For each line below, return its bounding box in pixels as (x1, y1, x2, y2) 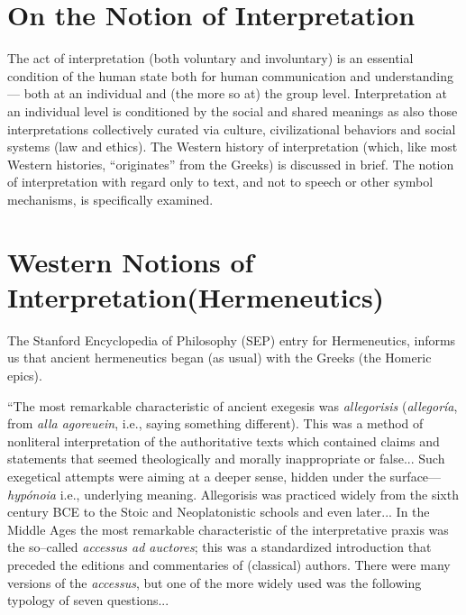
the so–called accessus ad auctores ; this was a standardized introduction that (7, 537, 432, 556)
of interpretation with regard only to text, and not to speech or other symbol (7, 172, 434, 191)
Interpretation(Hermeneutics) (7, 278, 385, 315)
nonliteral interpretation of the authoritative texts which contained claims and (7, 431, 440, 450)
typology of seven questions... (7, 591, 169, 610)
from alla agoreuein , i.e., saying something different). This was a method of (7, 414, 424, 433)
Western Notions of (7, 243, 254, 280)
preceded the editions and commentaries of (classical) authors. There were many (7, 555, 451, 574)
